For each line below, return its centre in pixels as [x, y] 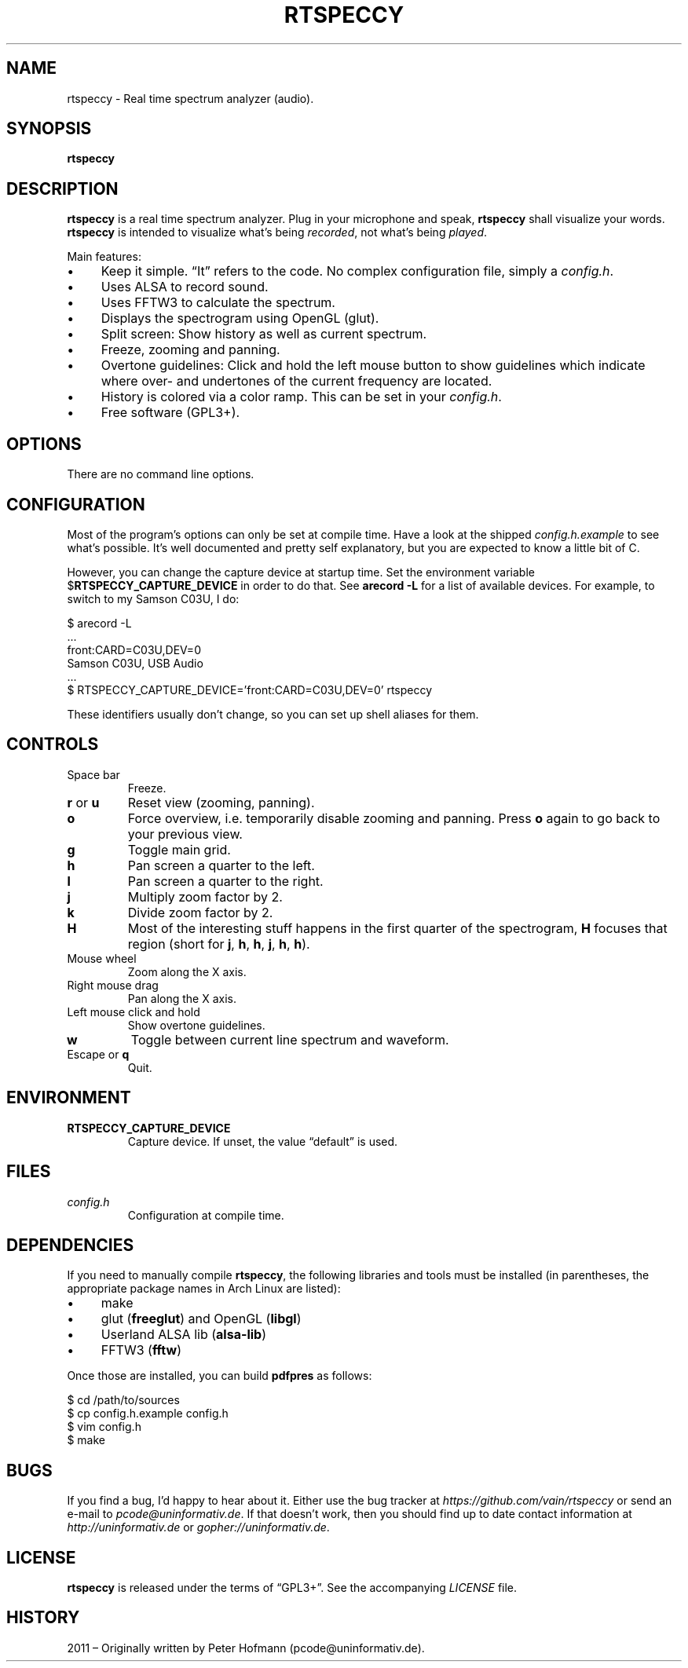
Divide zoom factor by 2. [200, 912]
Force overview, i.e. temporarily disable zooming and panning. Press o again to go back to [394, 818]
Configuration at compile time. [206, 1215]
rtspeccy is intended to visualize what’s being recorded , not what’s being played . [277, 232]
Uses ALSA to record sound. [185, 287]
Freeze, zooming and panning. [190, 350]
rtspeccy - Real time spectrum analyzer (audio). [190, 98]
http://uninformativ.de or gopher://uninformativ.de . [198, 1527]
